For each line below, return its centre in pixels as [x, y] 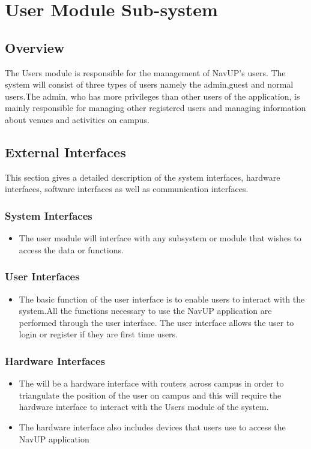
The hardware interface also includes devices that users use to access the [152, 426]
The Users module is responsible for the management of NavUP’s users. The [145, 72]
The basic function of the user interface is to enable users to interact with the [162, 299]
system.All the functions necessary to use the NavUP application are [145, 311]
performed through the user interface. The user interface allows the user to [156, 322]
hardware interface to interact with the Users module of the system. [144, 407]
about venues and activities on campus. [77, 119]
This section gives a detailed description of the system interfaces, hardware [143, 177]
